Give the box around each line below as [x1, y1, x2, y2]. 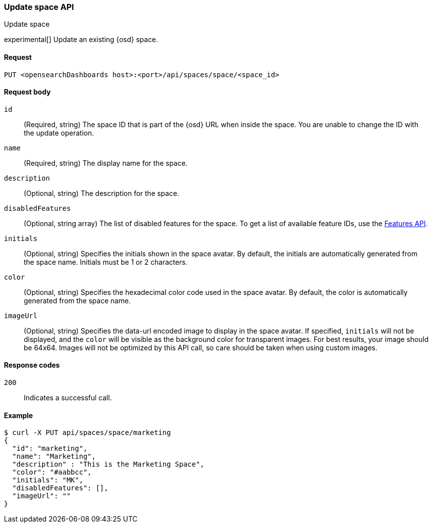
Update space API [4, 2, 74, 12]
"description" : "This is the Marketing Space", [12, 460, 204, 469]
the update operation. [24, 128, 94, 137]
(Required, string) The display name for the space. [24, 158, 188, 167]
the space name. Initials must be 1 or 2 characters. [24, 257, 188, 266]
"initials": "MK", [12, 476, 84, 484]
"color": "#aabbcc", [12, 468, 92, 477]
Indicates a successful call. [24, 393, 112, 402]
